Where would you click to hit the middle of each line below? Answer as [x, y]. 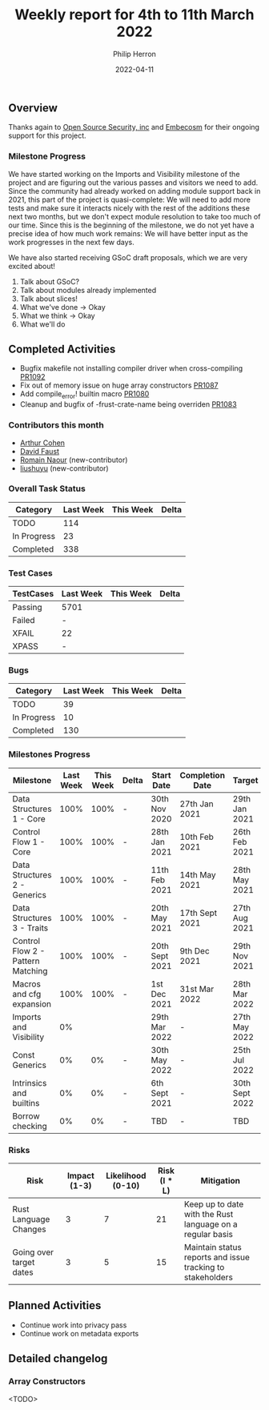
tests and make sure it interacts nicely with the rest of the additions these [129, 208]
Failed [24, 621]
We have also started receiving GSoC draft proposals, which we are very [128, 257]
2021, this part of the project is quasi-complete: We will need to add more [129, 199]
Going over [33, 1252]
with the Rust [209, 1215]
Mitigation [221, 1181]
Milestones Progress [49, 754]
